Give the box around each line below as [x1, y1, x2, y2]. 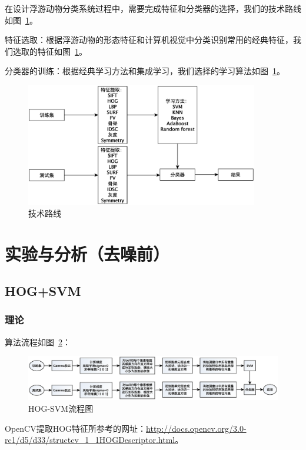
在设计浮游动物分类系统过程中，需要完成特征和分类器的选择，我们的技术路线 [5, 2, 301, 14]
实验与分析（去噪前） [5, 241, 170, 265]
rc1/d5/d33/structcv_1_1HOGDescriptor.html [5, 434, 175, 446]
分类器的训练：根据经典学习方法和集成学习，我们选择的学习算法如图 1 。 [5, 65, 285, 77]
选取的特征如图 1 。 [12, 45, 87, 57]
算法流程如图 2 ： [5, 335, 71, 348]
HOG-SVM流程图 [28, 402, 94, 414]
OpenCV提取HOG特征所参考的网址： [5, 422, 147, 434]
